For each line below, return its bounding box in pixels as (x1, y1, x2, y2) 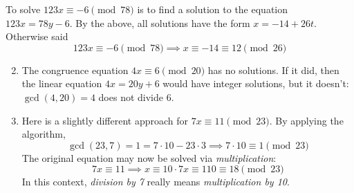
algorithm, (21, 127, 66, 141)
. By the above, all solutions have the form (69, 15, 250, 30)
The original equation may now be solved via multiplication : (21, 150, 277, 165)
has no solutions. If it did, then (207, 62, 339, 77)
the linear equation (21, 76, 102, 91)
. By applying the (269, 113, 344, 127)
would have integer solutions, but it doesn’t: (162, 76, 349, 91)
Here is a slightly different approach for (21, 113, 189, 127)
